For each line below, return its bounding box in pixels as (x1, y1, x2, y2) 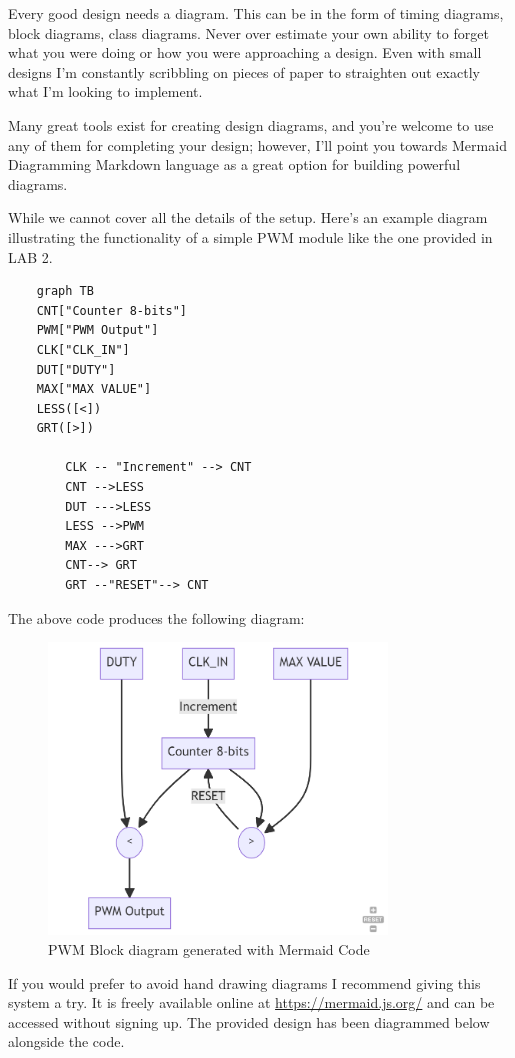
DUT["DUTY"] (36, 362, 116, 377)
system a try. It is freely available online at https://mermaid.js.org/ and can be (8, 992, 495, 1013)
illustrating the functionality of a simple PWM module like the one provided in (8, 226, 493, 247)
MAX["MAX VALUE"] (36, 382, 152, 397)
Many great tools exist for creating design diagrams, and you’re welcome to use (8, 114, 494, 135)
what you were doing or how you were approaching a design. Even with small (8, 42, 482, 63)
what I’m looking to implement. (8, 81, 203, 102)
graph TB (36, 284, 94, 299)
